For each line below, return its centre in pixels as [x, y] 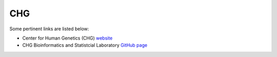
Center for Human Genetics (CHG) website [67, 38]
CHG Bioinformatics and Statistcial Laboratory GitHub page [85, 45]
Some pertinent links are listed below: [49, 29]
